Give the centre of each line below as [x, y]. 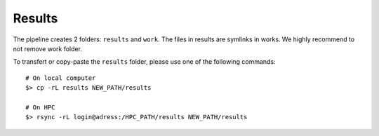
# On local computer [61, 78]
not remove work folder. [47, 48]
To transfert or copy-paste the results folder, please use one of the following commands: [145, 62]
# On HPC [40, 107]
